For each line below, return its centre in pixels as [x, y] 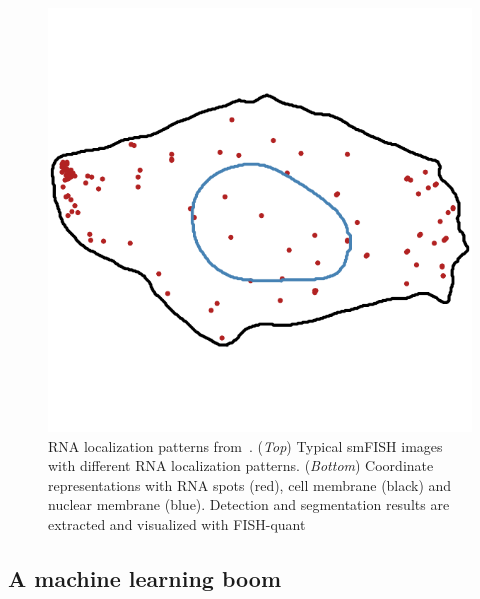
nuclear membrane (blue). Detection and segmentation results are [249, 504]
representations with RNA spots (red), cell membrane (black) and [250, 484]
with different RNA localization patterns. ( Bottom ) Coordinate [241, 465]
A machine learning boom [144, 577]
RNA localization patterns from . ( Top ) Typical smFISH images [245, 445]
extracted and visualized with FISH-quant [177, 523]
